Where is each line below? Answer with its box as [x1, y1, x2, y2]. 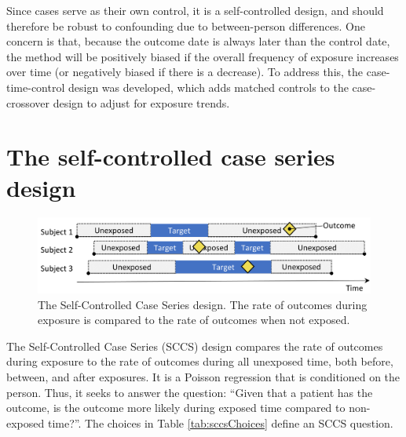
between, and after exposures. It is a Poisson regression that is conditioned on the [6, 368, 401, 384]
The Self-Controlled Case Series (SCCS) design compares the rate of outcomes [6, 337, 383, 354]
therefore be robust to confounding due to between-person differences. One [6, 17, 365, 34]
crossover [6, 94, 50, 111]
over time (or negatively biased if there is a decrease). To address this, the [6, 64, 364, 80]
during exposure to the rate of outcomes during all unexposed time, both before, [6, 353, 393, 370]
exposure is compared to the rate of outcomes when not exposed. [38, 311, 350, 328]
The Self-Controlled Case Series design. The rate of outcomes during [38, 296, 368, 312]
